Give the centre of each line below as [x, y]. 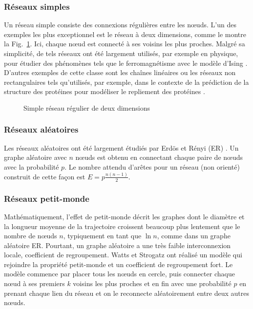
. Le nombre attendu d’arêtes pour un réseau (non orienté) [152, 166]
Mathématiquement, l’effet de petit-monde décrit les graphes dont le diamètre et [124, 216]
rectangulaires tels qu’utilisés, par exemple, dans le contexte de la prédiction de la [126, 82]
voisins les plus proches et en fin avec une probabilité [152, 283]
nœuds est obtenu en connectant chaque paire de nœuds [159, 157]
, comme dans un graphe [194, 236]
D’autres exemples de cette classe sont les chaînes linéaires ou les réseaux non [120, 72]
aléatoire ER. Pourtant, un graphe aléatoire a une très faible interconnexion [117, 245]
